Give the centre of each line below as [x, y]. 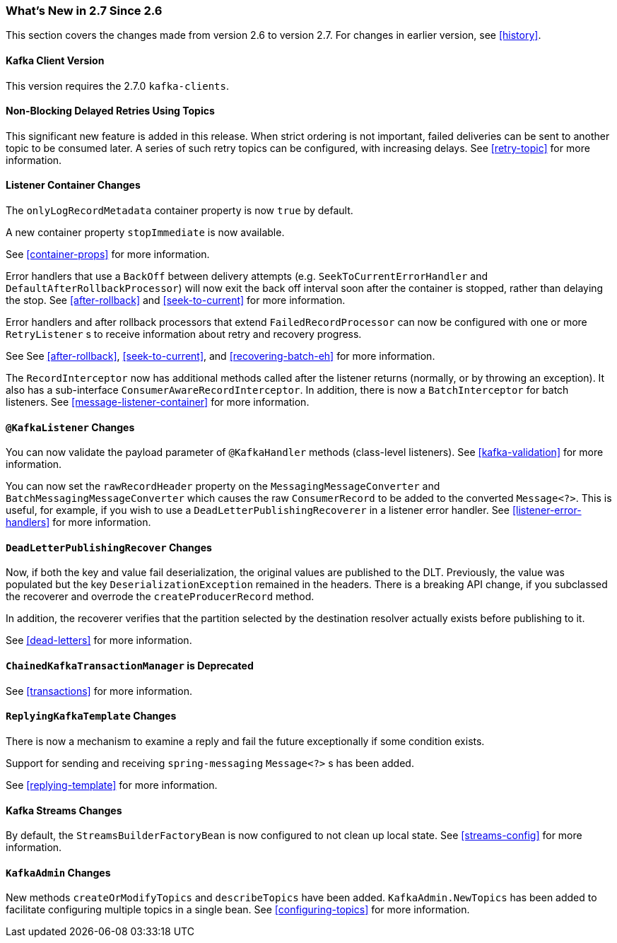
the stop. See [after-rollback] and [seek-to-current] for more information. [176, 300]
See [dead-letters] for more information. [99, 640]
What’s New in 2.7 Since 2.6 [84, 11]
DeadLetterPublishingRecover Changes [109, 547]
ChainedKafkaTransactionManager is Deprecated [130, 666]
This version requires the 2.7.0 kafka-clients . [117, 86]
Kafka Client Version [55, 60]
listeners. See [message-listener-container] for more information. [158, 402]
